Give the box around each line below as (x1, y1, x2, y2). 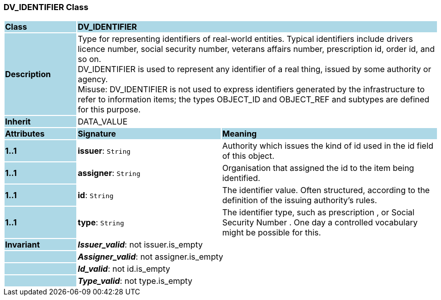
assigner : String (77, 168, 140, 178)
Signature (77, 129, 116, 139)
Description (5, 69, 51, 80)
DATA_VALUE (77, 116, 128, 127)
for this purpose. (77, 104, 141, 115)
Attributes (5, 129, 45, 139)
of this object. (222, 151, 275, 161)
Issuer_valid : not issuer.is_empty (77, 239, 203, 250)
